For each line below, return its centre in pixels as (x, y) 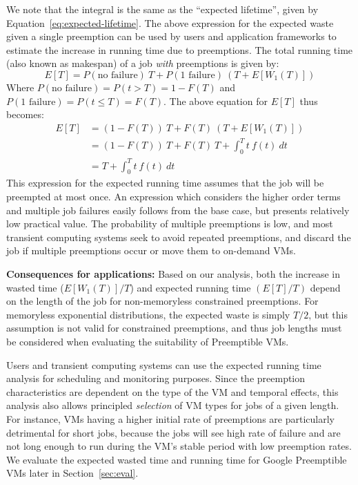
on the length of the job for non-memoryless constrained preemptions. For (162, 301)
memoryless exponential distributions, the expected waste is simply (148, 314)
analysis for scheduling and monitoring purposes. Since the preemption (156, 378)
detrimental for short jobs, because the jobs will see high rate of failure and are (173, 432)
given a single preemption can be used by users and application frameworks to (171, 36)
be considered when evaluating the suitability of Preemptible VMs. (148, 341)
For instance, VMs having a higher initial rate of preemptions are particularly (170, 418)
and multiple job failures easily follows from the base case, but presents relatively (178, 210)
